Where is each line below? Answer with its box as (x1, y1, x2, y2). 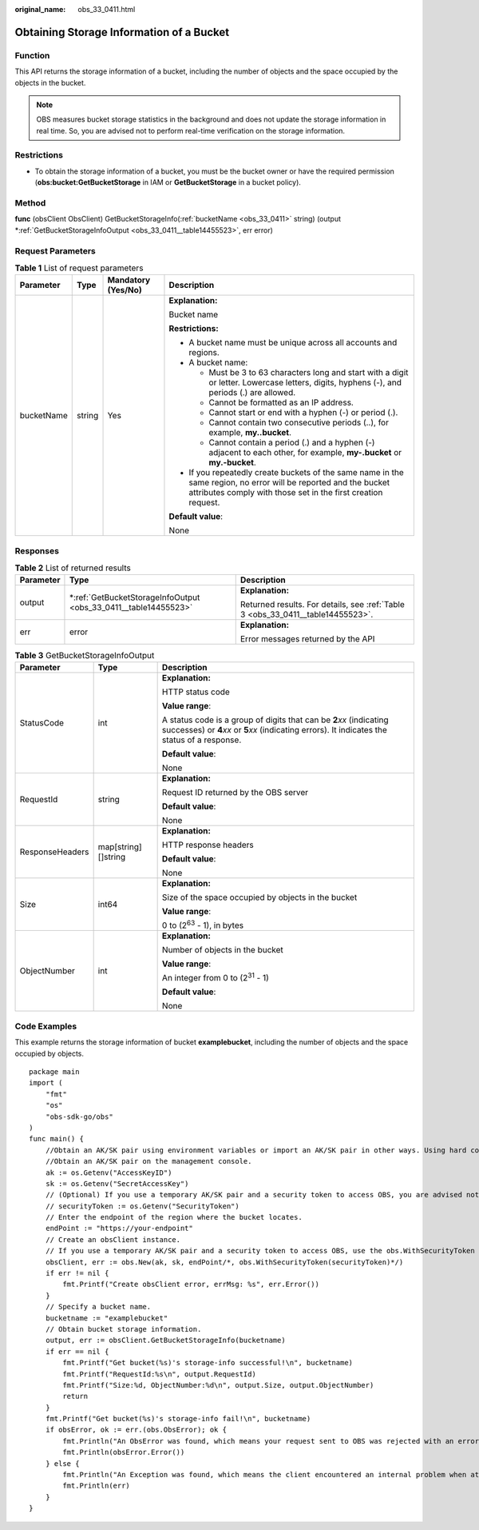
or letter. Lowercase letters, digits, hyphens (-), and (208, 377, 402, 388)
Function (14, 50, 50, 61)
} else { (45, 1459, 80, 1468)
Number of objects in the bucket (161, 945, 283, 956)
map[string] (97, 841, 143, 852)
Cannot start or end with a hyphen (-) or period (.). (208, 407, 398, 418)
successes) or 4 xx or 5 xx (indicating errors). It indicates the (161, 724, 387, 735)
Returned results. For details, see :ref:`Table (239, 599, 405, 610)
